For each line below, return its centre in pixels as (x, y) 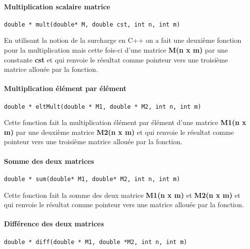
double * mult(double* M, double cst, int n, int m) (92, 24)
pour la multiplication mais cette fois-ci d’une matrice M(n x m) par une (116, 50)
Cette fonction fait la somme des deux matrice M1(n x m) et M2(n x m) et (122, 195)
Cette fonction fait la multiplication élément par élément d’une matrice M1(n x (125, 122)
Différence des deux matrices (54, 224)
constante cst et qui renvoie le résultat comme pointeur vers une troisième (116, 59)
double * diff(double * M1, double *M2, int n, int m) (96, 242)
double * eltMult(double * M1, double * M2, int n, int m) (103, 107)
